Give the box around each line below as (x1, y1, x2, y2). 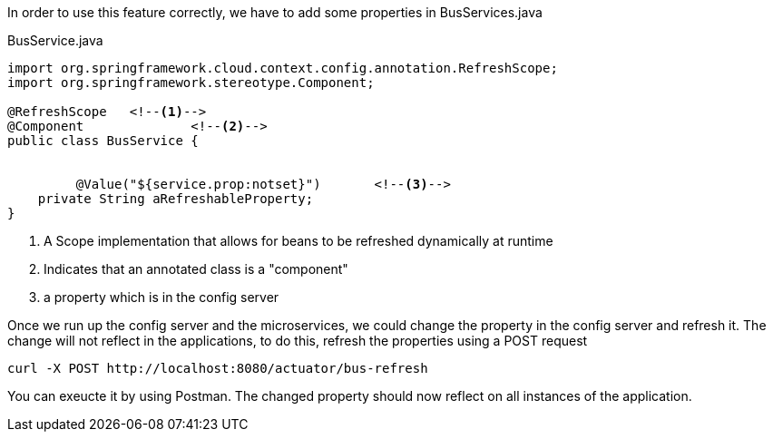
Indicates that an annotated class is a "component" (44, 261, 348, 277)
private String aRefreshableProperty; (37, 191, 314, 206)
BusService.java (7, 33, 103, 48)
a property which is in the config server (44, 289, 279, 305)
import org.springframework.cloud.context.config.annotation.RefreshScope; (7, 61, 558, 75)
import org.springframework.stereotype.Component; (7, 75, 375, 90)
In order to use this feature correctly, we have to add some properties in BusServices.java (7, 5, 543, 20)
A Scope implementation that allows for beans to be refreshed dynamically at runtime (44, 233, 553, 249)
